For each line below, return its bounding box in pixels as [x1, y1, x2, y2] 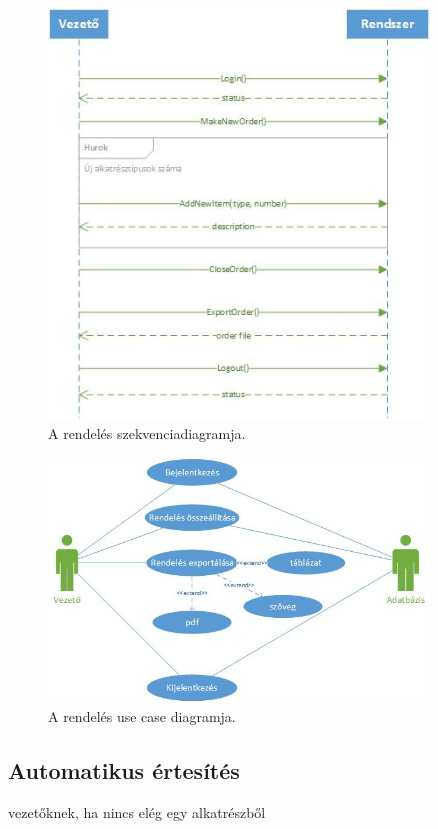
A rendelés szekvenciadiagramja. [48, 422, 246, 443]
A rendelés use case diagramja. [48, 705, 236, 726]
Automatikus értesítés [8, 754, 240, 785]
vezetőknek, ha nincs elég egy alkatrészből [8, 801, 266, 822]
